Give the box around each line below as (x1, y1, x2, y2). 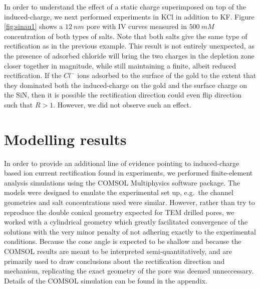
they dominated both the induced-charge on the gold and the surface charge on (4, 79, 247, 90)
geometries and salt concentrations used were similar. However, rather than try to (4, 197, 255, 207)
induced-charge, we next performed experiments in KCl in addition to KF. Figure (4, 11, 254, 21)
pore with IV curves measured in (86, 21, 187, 31)
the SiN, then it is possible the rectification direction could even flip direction (4, 89, 242, 100)
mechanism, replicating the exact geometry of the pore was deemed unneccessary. (4, 265, 254, 276)
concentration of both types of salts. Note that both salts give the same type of (4, 30, 247, 41)
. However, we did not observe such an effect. (53, 99, 191, 109)
